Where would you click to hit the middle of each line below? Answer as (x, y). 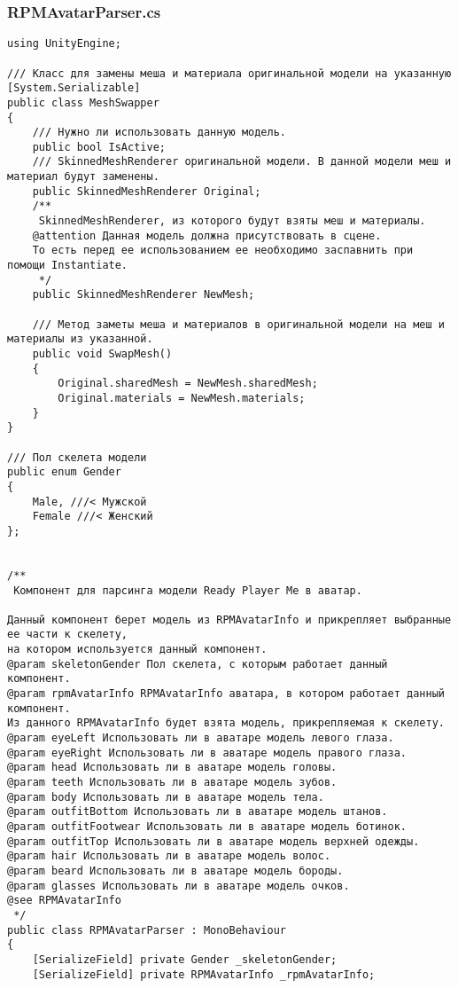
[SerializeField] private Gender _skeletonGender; (185, 959)
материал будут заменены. (83, 177)
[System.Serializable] (74, 88)
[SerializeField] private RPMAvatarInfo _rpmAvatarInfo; (204, 974)
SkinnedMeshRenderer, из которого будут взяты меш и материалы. (232, 221)
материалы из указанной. (80, 339)
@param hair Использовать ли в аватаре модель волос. (169, 856)
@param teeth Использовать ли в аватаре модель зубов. (172, 783)
